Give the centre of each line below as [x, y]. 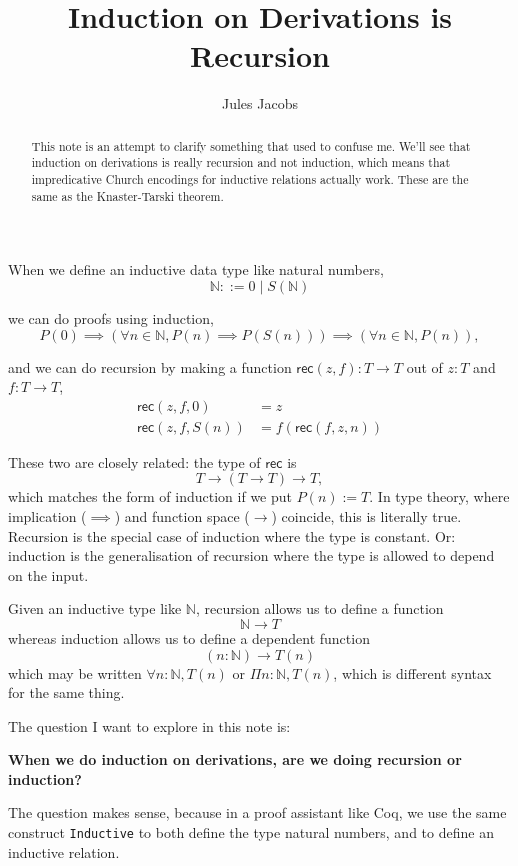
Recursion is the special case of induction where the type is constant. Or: [232, 535]
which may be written [75, 672]
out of [424, 366]
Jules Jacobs [260, 103]
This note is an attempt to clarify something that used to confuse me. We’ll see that [251, 145]
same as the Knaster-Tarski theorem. [127, 195]
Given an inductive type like [95, 608]
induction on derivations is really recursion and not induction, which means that [241, 162]
